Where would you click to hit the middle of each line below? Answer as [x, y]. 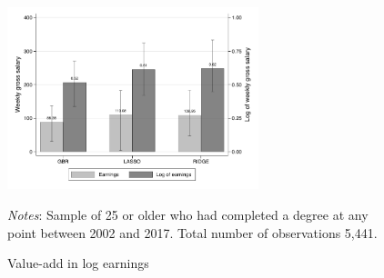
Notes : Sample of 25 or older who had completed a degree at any [188, 215]
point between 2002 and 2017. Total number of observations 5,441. [192, 232]
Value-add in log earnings [78, 263]
